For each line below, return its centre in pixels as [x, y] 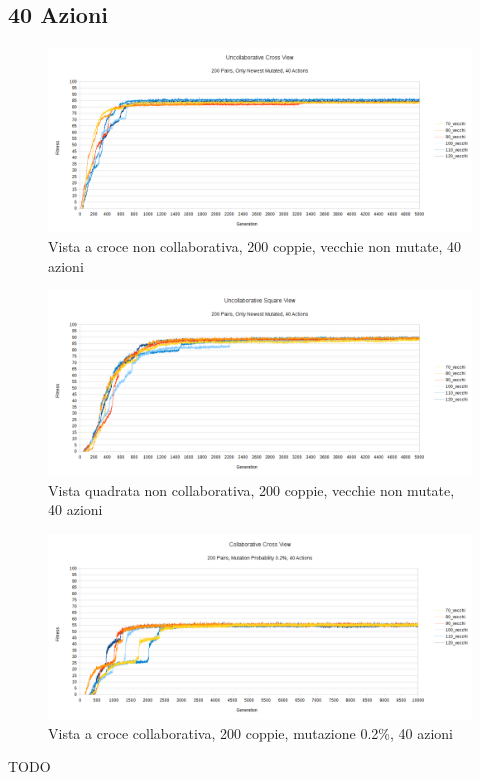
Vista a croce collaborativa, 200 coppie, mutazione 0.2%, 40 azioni [250, 732]
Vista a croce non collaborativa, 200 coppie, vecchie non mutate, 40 [255, 246]
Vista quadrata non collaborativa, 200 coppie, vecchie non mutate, [251, 489]
